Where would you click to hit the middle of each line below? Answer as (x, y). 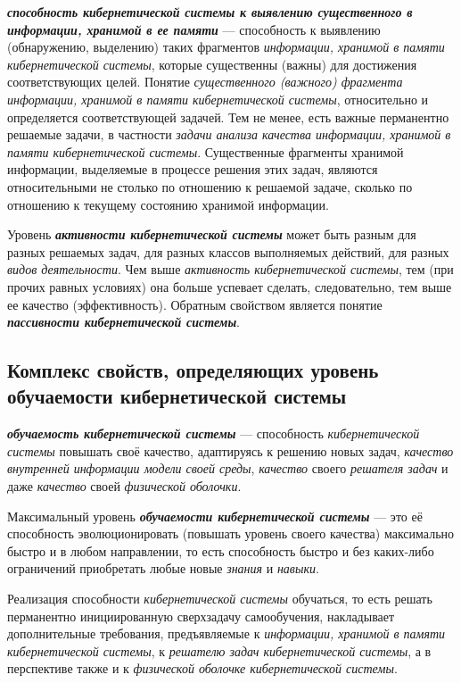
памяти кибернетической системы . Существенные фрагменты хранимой (206, 151)
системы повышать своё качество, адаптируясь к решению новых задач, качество (230, 450)
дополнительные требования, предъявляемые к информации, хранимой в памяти (226, 633)
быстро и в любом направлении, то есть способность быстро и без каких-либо (221, 550)
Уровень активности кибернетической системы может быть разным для (212, 234)
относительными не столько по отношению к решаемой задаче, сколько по (210, 186)
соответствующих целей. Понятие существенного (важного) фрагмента (205, 82)
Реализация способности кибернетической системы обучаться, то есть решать (220, 599)
